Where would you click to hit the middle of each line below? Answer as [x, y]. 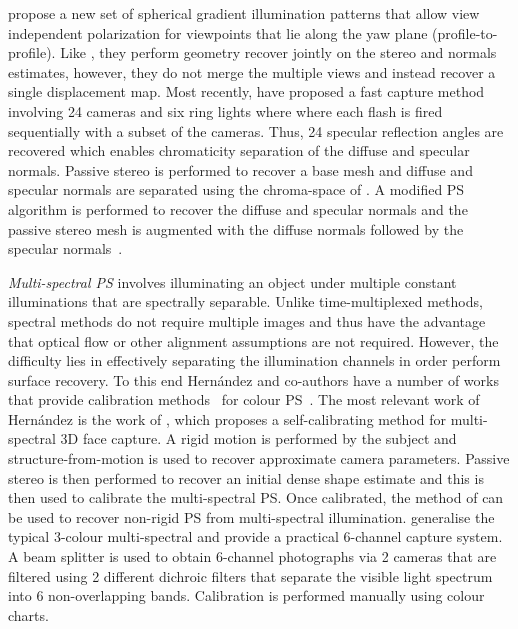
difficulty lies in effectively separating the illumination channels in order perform [254, 360]
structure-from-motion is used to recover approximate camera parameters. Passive [259, 458]
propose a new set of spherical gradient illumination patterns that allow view [244, 13]
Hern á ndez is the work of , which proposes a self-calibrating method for [227, 418]
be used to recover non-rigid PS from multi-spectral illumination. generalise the [251, 516]
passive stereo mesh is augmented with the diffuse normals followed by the [236, 228]
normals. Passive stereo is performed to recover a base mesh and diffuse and [240, 169]
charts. [28, 614]
